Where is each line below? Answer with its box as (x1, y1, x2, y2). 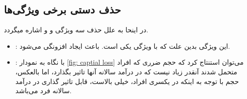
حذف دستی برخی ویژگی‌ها (4, 2, 121, 17)
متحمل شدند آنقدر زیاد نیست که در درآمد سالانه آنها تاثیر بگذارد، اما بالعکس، (15, 66, 237, 76)
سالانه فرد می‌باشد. (15, 85, 72, 96)
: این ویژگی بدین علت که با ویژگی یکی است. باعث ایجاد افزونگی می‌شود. (15, 41, 230, 51)
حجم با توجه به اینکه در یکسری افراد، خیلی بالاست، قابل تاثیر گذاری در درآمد (15, 76, 239, 86)
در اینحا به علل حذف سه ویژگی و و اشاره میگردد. (4, 25, 148, 35)
